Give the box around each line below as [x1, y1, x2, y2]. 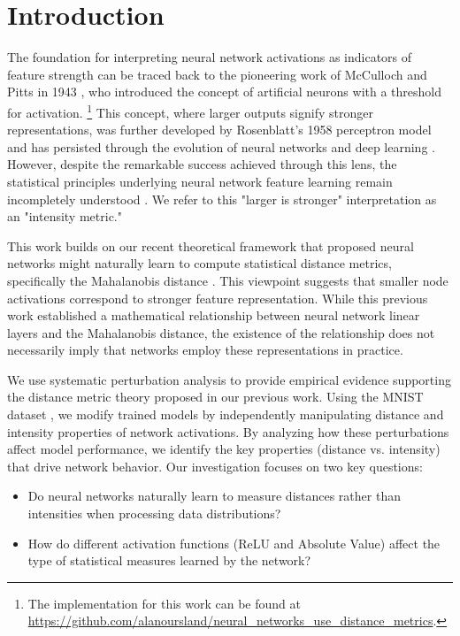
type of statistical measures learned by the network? [27, 551, 311, 570]
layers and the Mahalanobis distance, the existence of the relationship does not [7, 323, 435, 341]
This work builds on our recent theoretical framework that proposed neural [7, 236, 414, 255]
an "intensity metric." [7, 207, 122, 226]
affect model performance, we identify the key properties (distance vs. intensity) [7, 440, 441, 458]
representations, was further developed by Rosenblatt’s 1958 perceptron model [7, 120, 432, 139]
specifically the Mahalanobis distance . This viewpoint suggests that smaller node [7, 271, 448, 289]
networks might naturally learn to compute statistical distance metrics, [7, 254, 392, 272]
